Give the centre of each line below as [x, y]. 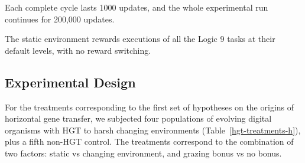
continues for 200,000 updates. [60, 19]
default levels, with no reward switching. [78, 50]
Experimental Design [70, 82]
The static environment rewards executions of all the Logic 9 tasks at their [140, 39]
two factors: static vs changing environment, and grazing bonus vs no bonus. [143, 153]
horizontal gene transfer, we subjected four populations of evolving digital [138, 118]
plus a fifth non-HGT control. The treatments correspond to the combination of [149, 141]
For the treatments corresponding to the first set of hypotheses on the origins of [150, 107]
